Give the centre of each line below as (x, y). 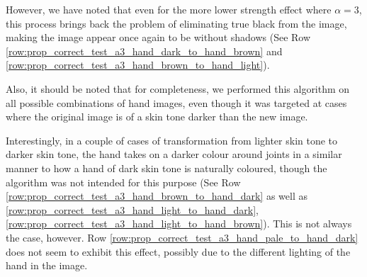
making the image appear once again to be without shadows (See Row (158, 37)
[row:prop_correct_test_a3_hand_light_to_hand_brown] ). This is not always (179, 224)
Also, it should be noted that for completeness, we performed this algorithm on (178, 88)
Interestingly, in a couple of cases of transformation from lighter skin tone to (172, 140)
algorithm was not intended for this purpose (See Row (123, 182)
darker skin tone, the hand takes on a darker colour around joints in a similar (174, 154)
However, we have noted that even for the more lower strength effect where (169, 9)
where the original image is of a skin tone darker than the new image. (157, 117)
